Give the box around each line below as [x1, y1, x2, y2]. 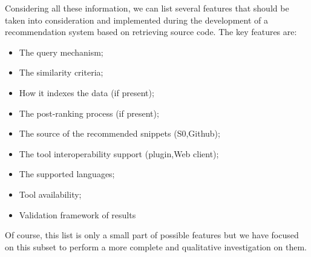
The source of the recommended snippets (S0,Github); [19, 127, 220, 140]
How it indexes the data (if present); [19, 86, 154, 99]
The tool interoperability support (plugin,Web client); [19, 147, 219, 160]
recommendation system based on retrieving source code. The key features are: [5, 25, 297, 38]
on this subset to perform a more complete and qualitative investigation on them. [5, 240, 307, 253]
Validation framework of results [19, 208, 136, 221]
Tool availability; [19, 187, 82, 200]
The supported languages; [19, 168, 115, 180]
